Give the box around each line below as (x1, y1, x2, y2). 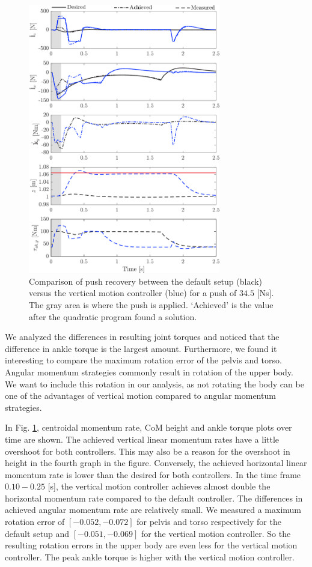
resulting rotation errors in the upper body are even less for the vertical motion (5, 539, 298, 551)
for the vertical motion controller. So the (141, 527, 291, 539)
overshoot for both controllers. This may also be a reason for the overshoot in (5, 444, 290, 457)
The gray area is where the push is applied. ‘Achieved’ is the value (29, 298, 274, 311)
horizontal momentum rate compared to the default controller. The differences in (5, 491, 303, 504)
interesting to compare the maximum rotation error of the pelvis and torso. (5, 354, 282, 366)
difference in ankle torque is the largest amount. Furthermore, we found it (5, 342, 277, 354)
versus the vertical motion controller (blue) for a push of (29, 287, 237, 299)
